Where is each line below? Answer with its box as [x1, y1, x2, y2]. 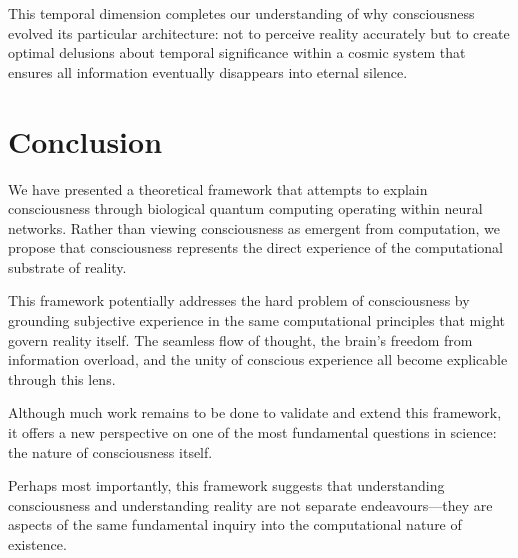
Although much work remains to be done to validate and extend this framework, [8, 402, 502, 423]
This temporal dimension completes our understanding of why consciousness [8, 3, 475, 23]
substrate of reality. [8, 256, 127, 277]
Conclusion [8, 120, 163, 161]
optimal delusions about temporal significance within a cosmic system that [8, 42, 466, 63]
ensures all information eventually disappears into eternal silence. [8, 61, 408, 82]
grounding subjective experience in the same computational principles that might [8, 310, 505, 331]
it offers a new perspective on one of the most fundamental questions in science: [8, 422, 497, 443]
